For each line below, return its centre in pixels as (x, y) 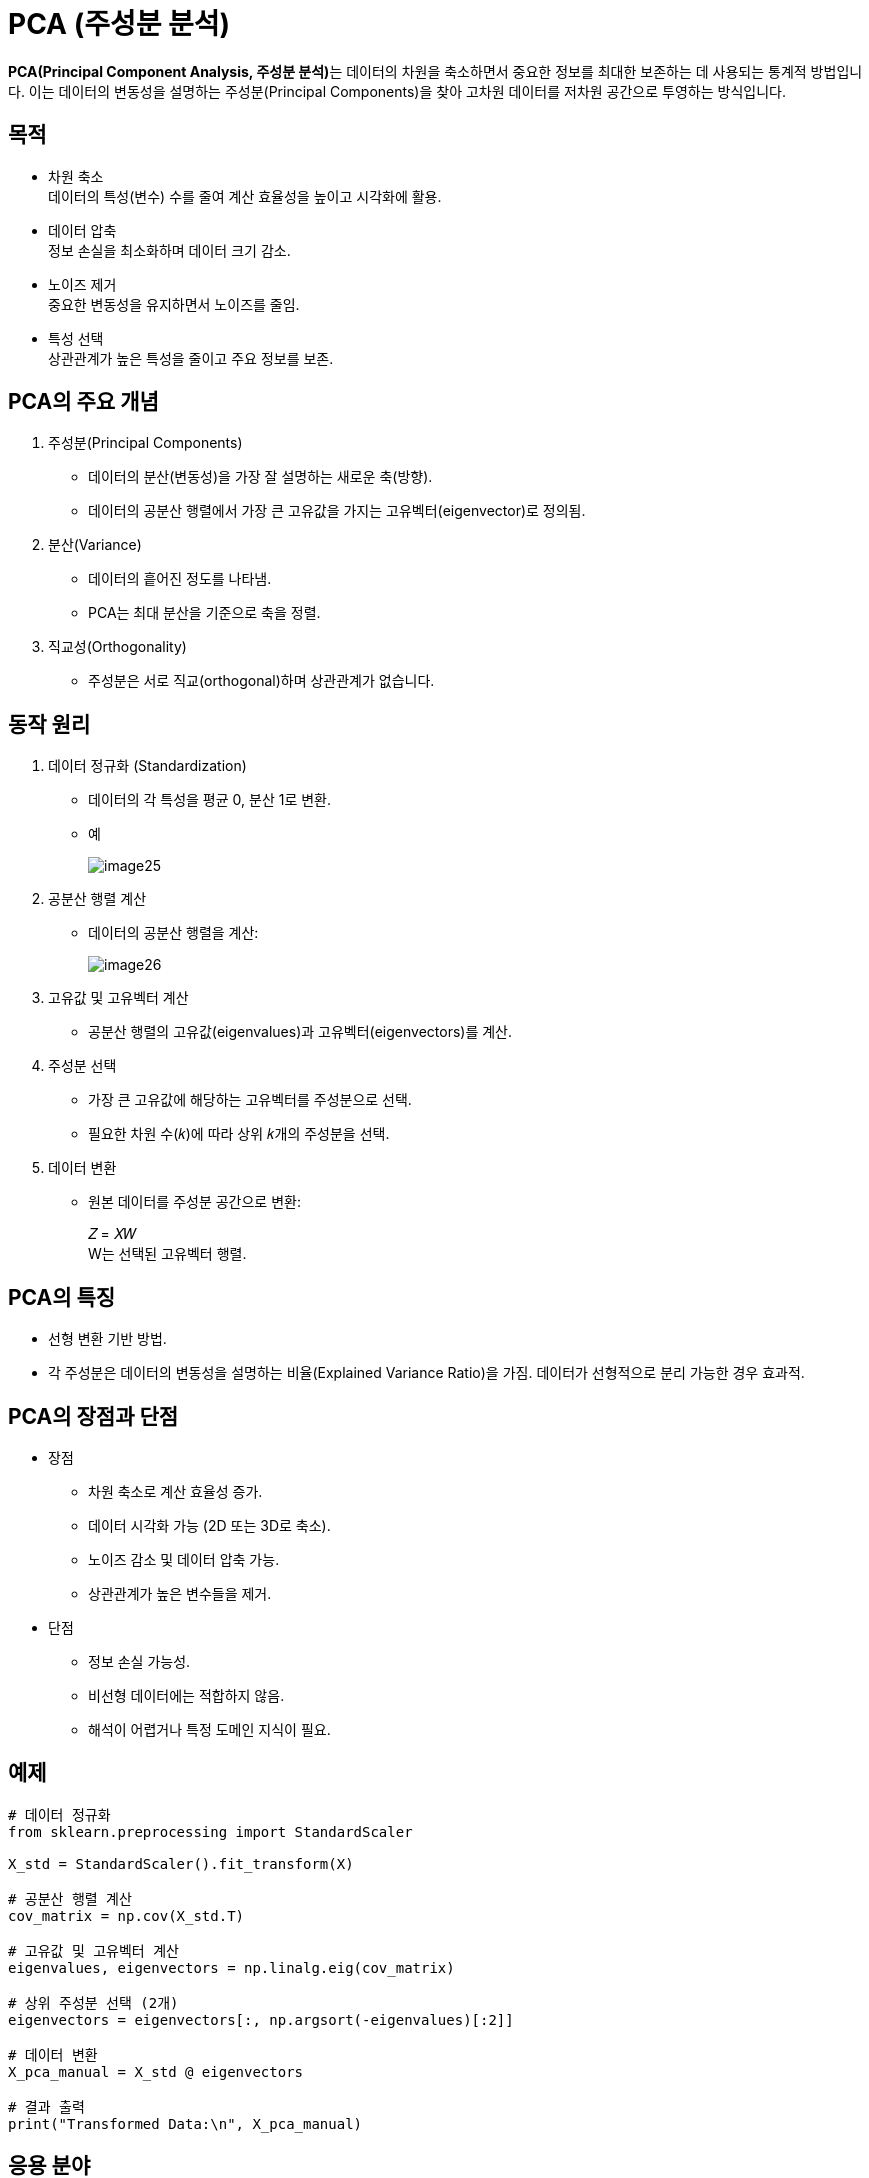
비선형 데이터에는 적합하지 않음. (186, 1695)
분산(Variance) (95, 545)
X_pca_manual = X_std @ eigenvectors (156, 2071)
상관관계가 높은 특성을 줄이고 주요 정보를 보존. (191, 358)
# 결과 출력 (46, 2106)
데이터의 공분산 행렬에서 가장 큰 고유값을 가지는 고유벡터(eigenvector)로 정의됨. (337, 511)
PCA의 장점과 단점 (93, 1416)
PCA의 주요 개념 (83, 402)
